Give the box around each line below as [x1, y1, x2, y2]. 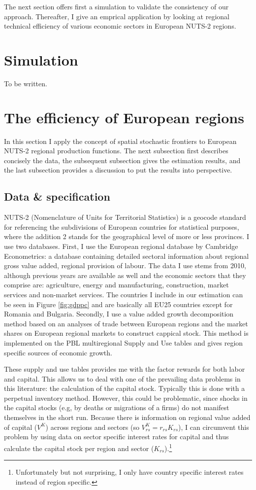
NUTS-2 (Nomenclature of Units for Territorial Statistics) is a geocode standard [4, 212, 246, 222]
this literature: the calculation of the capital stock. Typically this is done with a [4, 383, 245, 393]
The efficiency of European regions [4, 107, 244, 127]
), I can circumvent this [178, 421, 249, 432]
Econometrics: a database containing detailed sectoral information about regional [4, 250, 249, 261]
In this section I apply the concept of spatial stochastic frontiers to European [4, 136, 237, 146]
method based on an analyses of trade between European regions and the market [4, 318, 248, 328]
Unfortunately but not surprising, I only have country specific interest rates [15, 467, 244, 477]
